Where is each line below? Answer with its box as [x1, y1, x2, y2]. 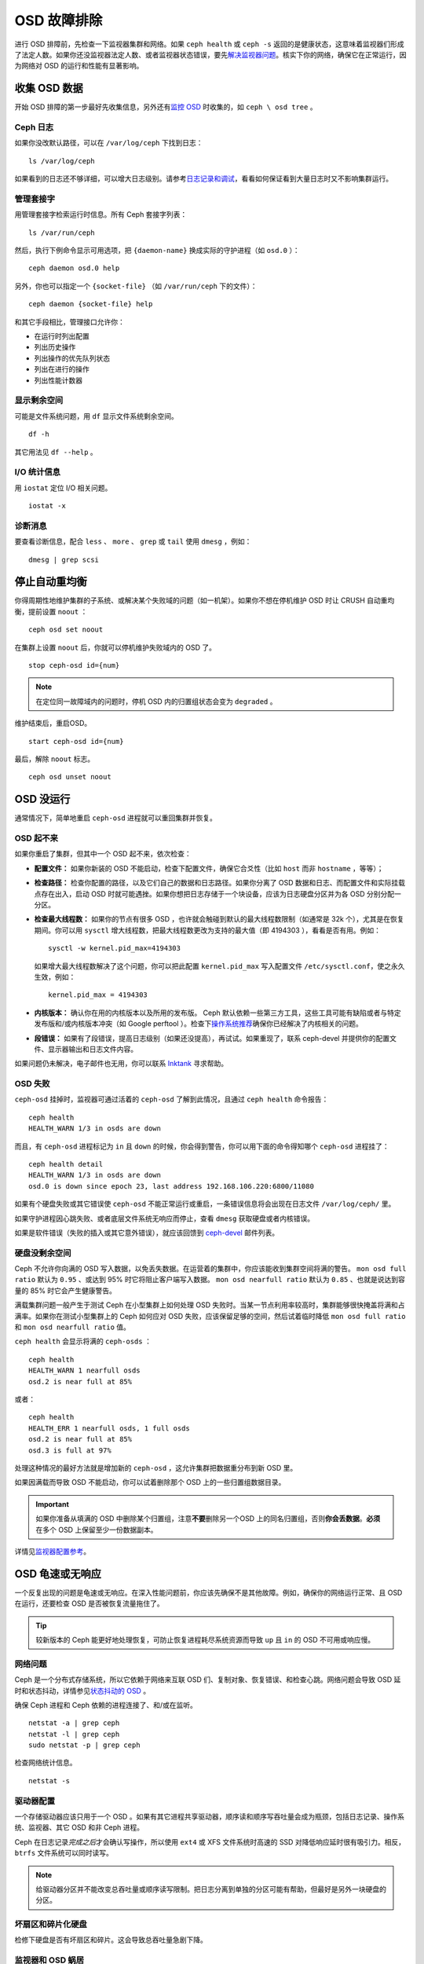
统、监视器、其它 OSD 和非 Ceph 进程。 [14, 1823, 144, 1832]
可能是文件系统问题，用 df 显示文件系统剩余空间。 [14, 411, 178, 420]
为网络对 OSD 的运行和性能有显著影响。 [14, 61, 144, 71]
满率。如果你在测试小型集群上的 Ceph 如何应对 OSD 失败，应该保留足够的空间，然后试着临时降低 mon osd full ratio [14, 1311, 406, 1321]
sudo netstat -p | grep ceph [28, 1741, 141, 1750]
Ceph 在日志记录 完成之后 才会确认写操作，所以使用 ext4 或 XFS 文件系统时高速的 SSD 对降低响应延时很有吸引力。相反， [14, 1837, 406, 1846]
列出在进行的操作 [34, 365, 90, 374]
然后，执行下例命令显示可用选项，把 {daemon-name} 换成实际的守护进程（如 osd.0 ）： [14, 246, 300, 255]
